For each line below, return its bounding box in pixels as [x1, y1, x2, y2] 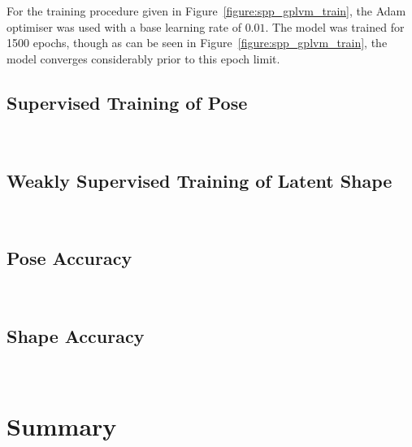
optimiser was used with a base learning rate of [7, 18, 241, 35]
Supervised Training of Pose [7, 89, 248, 115]
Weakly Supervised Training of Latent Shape [7, 167, 392, 193]
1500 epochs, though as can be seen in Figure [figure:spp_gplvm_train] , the [7, 34, 388, 51]
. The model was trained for [265, 18, 405, 35]
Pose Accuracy [7, 245, 132, 271]
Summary [7, 409, 117, 442]
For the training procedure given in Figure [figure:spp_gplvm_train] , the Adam [7, 2, 406, 19]
